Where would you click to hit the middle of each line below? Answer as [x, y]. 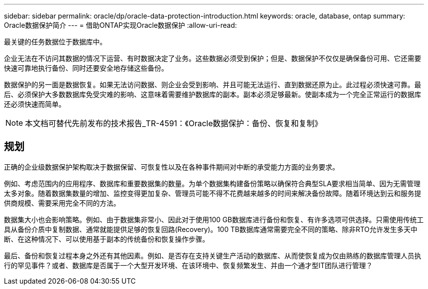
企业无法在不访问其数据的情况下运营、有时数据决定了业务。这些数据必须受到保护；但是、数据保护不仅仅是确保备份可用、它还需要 [213, 58]
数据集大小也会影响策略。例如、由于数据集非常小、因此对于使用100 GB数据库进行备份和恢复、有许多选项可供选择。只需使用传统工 [214, 219]
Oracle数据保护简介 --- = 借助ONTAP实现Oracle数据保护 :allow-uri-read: [120, 25]
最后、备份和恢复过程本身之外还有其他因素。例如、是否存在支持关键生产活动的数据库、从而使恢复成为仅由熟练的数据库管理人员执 [213, 255]
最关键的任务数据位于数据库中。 [55, 42]
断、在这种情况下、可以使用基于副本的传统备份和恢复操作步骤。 [107, 239]
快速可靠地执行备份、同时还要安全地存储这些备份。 [86, 68]
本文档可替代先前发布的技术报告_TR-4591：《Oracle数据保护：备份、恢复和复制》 [174, 123]
